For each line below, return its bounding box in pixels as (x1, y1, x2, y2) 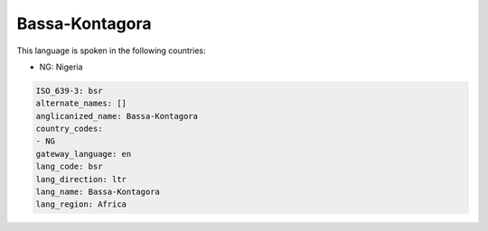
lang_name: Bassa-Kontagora (35, 187, 160, 198)
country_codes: (35, 124, 103, 134)
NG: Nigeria (39, 61, 83, 72)
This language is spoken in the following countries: (16, 45, 206, 56)
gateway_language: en (35, 149, 132, 159)
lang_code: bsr (35, 162, 103, 171)
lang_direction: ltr (35, 174, 127, 184)
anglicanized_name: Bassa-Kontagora (35, 111, 199, 121)
